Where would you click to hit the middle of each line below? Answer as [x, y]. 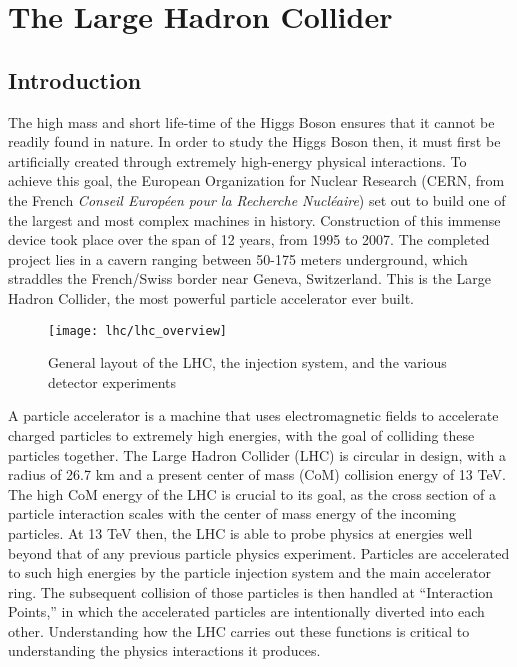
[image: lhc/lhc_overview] [137, 330]
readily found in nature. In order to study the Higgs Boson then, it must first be [254, 141]
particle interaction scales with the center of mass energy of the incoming [232, 513]
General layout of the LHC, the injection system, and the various [247, 362]
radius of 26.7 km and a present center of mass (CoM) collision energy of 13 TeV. [257, 474]
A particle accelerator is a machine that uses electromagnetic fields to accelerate [253, 415]
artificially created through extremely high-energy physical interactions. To [237, 160]
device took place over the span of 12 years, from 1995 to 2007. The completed [249, 239]
